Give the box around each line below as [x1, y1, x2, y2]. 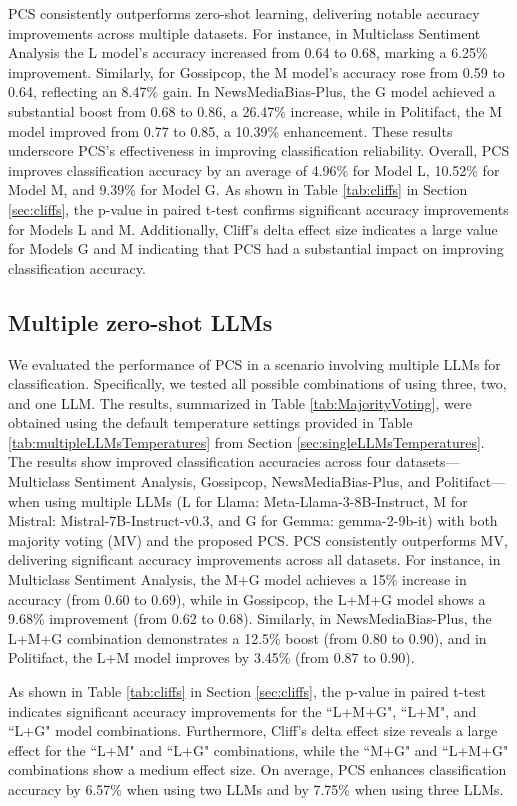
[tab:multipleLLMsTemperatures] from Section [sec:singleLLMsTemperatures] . [8, 431, 485, 452]
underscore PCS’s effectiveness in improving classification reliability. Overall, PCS [8, 140, 510, 161]
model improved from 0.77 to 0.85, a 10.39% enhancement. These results [8, 120, 453, 141]
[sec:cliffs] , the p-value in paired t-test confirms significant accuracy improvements [8, 198, 509, 219]
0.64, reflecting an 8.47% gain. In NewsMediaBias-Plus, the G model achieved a [8, 81, 496, 102]
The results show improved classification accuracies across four [8, 451, 392, 472]
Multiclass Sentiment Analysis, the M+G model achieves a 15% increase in [8, 569, 467, 590]
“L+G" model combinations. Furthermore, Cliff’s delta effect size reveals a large [8, 720, 498, 741]
